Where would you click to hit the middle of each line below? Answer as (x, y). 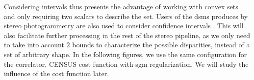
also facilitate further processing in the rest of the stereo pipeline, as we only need (127, 35)
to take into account (34, 45)
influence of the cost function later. (57, 73)
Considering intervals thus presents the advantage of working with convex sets (121, 6)
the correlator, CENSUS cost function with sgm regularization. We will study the (126, 64)
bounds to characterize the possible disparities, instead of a (161, 45)
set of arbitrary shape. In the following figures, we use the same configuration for (126, 54)
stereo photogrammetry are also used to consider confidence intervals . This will (124, 26)
